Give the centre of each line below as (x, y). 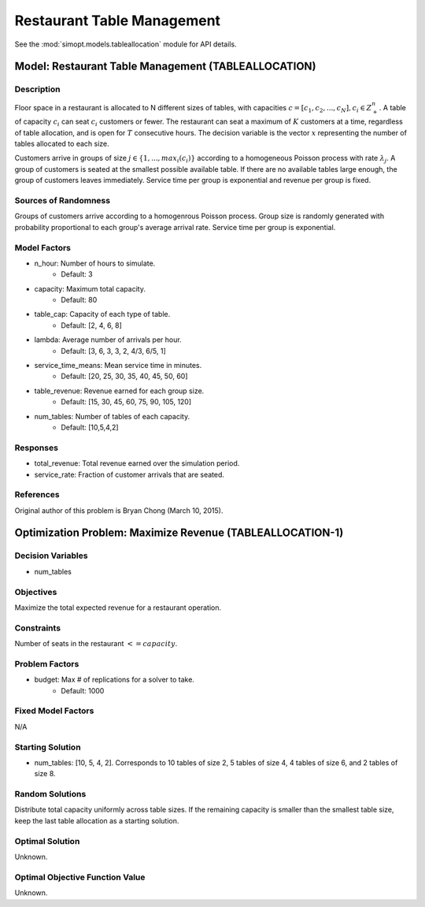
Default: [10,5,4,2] (90, 427)
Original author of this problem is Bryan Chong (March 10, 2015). (119, 510)
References (37, 495)
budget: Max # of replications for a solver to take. (114, 680)
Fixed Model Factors (54, 711)
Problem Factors (47, 664)
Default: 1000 (83, 690)
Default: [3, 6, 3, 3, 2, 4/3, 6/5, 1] (114, 351)
